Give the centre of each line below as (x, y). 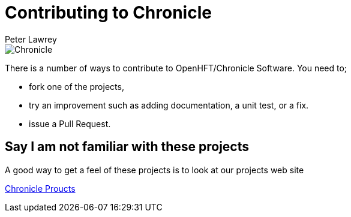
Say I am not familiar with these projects (127, 147)
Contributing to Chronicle (108, 13)
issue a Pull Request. (70, 123)
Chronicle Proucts (40, 188)
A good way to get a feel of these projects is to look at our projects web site (154, 170)
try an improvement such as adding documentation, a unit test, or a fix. (169, 105)
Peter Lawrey (31, 39)
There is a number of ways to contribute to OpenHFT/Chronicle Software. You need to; (176, 68)
